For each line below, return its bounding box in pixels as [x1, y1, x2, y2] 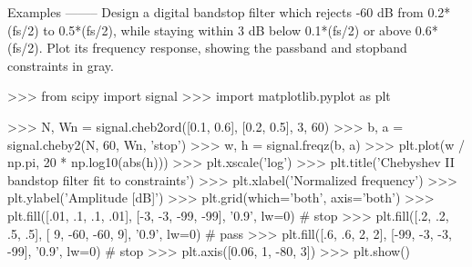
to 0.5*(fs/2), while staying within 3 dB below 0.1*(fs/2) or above [43, 20, 412, 39]
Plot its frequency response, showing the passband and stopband [46, 38, 407, 57]
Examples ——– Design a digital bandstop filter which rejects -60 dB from [7, 3, 424, 21]
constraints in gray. [7, 55, 114, 74]
